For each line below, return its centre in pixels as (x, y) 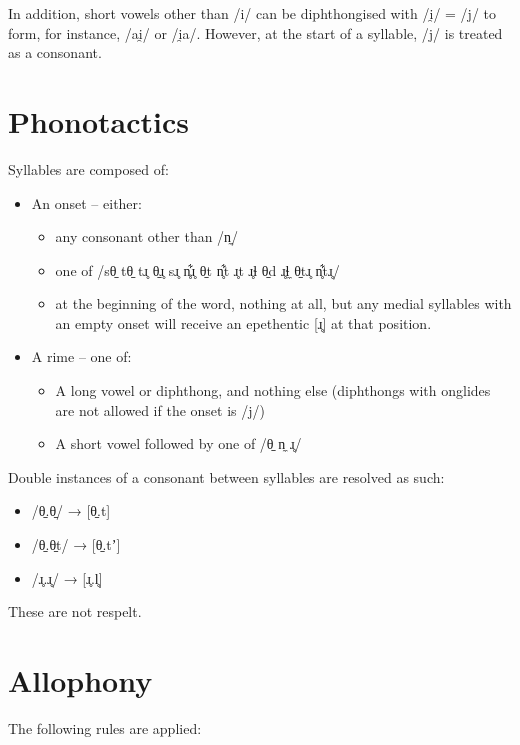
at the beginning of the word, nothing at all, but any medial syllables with (283, 303)
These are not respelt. (75, 611)
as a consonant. (55, 52)
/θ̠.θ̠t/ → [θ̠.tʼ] (76, 544)
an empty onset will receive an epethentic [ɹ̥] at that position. (243, 322)
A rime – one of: (81, 356)
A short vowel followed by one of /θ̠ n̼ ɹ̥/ (178, 443)
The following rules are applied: (105, 727)
